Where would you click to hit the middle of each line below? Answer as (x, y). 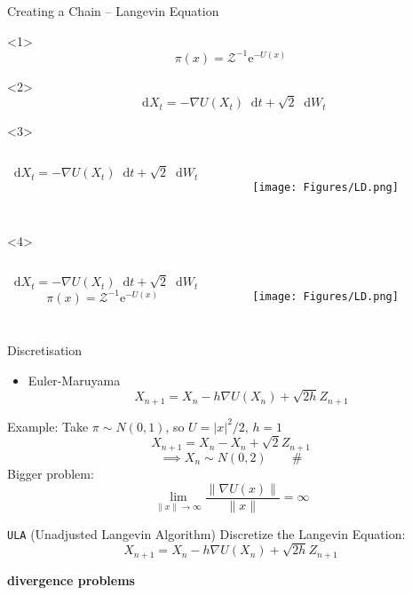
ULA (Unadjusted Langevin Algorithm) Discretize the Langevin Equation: (206, 533)
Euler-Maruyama (74, 380)
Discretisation (44, 349)
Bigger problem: (51, 473)
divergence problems (71, 579)
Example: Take (48, 426)
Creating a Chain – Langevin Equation (113, 11)
